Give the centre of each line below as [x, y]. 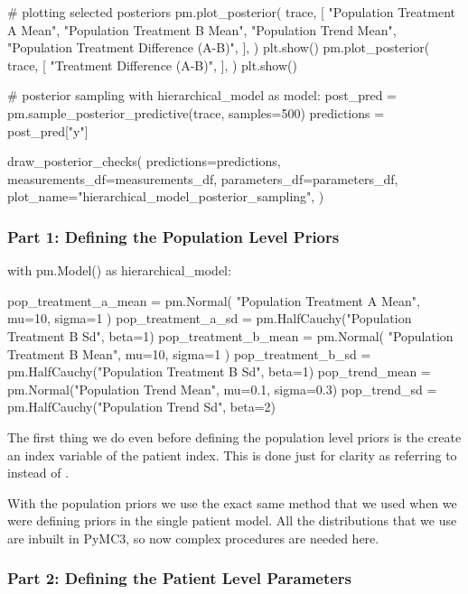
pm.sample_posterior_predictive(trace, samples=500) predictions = [196, 112]
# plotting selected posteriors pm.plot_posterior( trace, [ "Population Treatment [231, 12]
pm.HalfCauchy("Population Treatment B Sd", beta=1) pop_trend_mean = [219, 371]
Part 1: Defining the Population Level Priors [173, 236]
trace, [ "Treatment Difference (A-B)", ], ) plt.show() [152, 65]
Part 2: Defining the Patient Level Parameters [180, 578]
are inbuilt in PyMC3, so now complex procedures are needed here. [193, 538]
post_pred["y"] [48, 130]
